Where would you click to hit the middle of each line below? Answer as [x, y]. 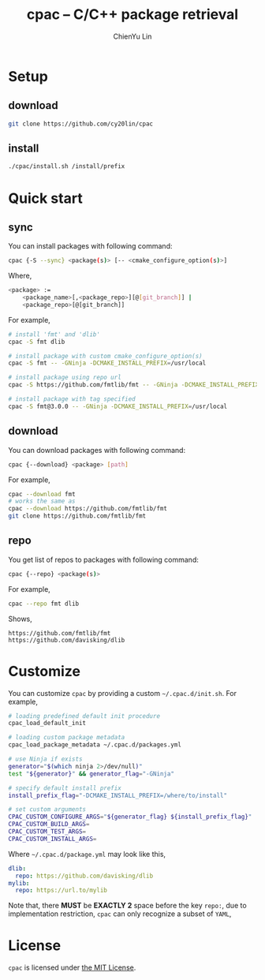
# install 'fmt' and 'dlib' [54, 334]
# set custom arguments [47, 810]
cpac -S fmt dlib [37, 342]
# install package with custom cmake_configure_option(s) [105, 356]
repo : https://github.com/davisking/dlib [84, 876]
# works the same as [42, 501]
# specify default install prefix [65, 788]
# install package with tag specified [72, 399]
